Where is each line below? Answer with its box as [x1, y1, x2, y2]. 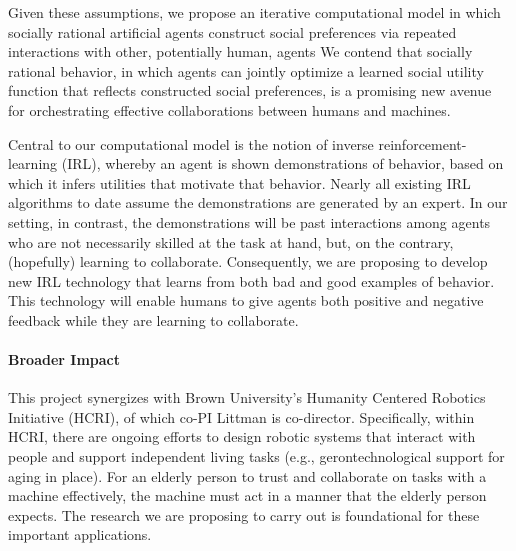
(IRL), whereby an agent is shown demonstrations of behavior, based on [61, 153, 504, 174]
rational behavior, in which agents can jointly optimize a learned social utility [8, 60, 484, 81]
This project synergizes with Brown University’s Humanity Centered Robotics [8, 387, 486, 408]
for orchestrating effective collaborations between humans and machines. [8, 99, 451, 120]
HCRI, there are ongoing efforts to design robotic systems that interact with [8, 426, 476, 447]
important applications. [8, 524, 152, 545]
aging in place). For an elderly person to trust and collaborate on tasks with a [8, 465, 487, 486]
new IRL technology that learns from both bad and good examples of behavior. [8, 270, 495, 291]
